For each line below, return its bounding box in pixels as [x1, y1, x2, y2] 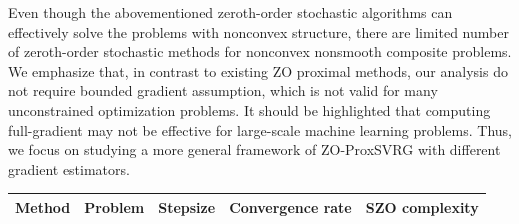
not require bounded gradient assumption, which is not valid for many [8, 80, 438, 101]
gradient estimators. [8, 158, 130, 179]
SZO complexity [365, 196, 479, 217]
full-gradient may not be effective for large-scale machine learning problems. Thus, [8, 119, 513, 140]
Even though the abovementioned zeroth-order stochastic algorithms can [8, 2, 453, 22]
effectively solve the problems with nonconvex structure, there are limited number [8, 21, 509, 42]
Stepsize [158, 196, 216, 217]
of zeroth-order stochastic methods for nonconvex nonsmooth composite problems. [8, 41, 512, 62]
